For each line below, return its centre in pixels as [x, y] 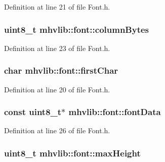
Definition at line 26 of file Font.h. [57, 130]
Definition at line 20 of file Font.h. [57, 89]
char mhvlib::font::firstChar [61, 70]
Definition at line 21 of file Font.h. [57, 7]
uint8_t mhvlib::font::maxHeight [72, 153]
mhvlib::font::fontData [115, 112]
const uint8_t [33, 112]
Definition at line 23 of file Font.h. [57, 48]
